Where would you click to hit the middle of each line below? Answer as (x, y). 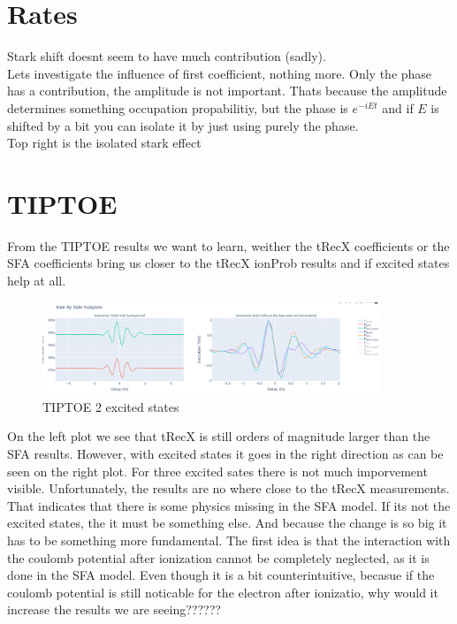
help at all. (37, 280)
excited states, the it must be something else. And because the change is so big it (227, 523)
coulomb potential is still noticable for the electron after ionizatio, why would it (223, 592)
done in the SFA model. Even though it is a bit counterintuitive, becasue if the (221, 575)
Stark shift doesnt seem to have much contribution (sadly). (167, 56)
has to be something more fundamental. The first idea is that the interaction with (229, 540)
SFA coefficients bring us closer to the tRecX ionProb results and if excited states (228, 263)
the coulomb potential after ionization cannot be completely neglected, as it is (218, 557)
